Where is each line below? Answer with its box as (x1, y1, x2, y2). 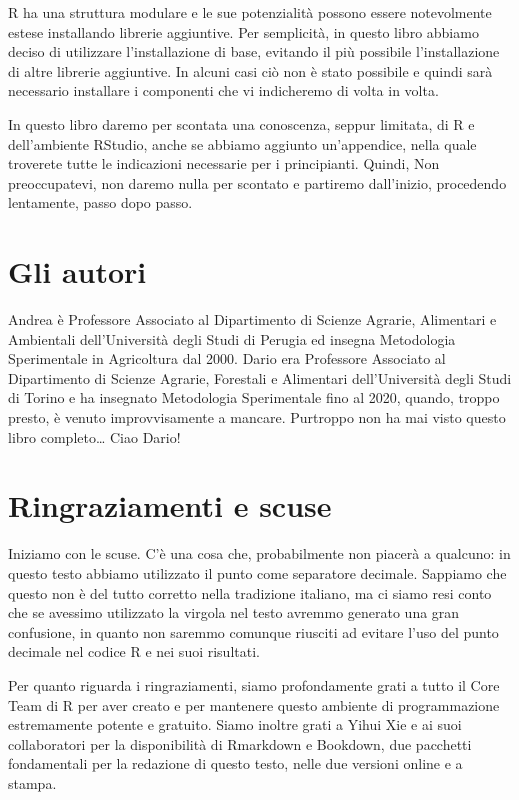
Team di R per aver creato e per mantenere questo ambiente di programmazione (8, 694, 500, 715)
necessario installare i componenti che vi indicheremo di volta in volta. (8, 80, 439, 101)
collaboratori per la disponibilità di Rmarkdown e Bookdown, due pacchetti (8, 733, 472, 754)
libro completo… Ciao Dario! (8, 426, 181, 447)
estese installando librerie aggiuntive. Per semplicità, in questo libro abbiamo (8, 21, 479, 42)
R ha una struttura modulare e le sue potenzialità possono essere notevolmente (8, 2, 492, 22)
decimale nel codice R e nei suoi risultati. (8, 641, 260, 662)
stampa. (8, 772, 57, 793)
